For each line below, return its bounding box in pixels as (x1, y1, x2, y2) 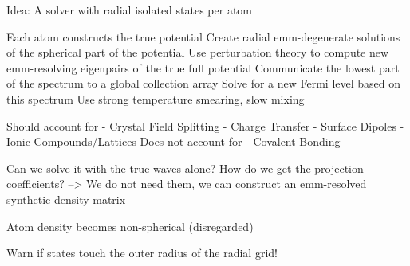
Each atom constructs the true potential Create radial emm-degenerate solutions (6, 28, 400, 45)
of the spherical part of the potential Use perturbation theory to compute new (6, 44, 389, 61)
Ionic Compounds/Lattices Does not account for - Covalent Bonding (6, 133, 341, 150)
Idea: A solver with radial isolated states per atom (6, 2, 253, 18)
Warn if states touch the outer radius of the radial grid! (6, 244, 278, 261)
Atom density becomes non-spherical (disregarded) (6, 217, 254, 234)
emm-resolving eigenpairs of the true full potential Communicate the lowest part (6, 59, 400, 76)
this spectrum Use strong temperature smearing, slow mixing (6, 90, 305, 107)
